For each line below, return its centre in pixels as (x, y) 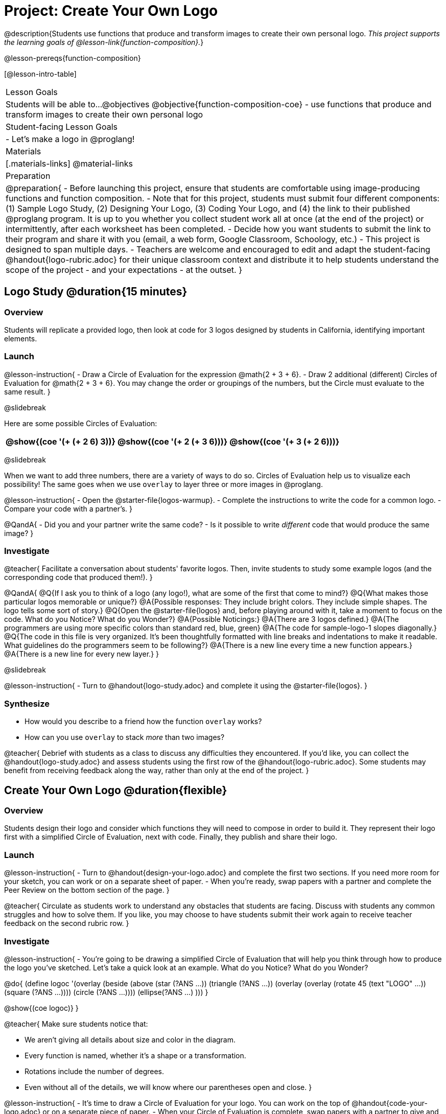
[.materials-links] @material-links (69, 163)
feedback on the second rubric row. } (67, 923)
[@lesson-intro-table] (40, 74)
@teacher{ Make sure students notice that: (76, 1024)
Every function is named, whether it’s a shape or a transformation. (135, 1055)
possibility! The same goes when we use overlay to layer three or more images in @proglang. (163, 484)
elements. (21, 338)
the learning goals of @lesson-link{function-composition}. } (104, 42)
